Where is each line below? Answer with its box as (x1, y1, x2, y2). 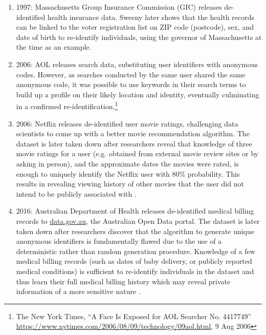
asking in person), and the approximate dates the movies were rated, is (16, 158, 239, 169)
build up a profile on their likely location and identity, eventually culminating (16, 89, 259, 99)
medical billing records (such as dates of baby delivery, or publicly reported (16, 256, 252, 266)
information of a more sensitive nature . (16, 286, 141, 297)
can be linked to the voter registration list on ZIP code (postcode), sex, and (16, 22, 254, 32)
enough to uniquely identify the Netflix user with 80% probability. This (16, 168, 240, 179)
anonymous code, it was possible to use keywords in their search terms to (16, 79, 246, 90)
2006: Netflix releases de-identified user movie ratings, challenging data (16, 118, 238, 129)
